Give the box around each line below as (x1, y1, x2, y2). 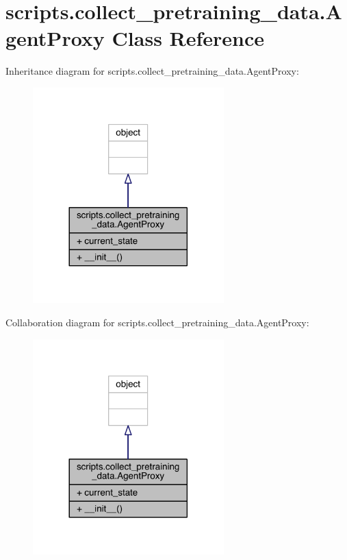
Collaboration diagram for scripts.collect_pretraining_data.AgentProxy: (5, 315, 309, 329)
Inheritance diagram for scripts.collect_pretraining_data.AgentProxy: (5, 64, 299, 78)
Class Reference (112, 24, 265, 52)
